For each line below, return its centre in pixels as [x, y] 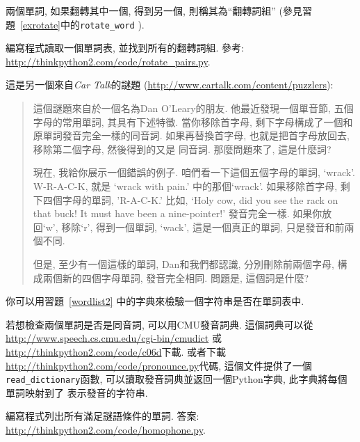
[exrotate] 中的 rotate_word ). [82, 24]
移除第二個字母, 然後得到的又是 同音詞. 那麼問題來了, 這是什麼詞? [182, 149]
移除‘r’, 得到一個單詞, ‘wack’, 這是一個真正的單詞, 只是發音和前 [203, 227]
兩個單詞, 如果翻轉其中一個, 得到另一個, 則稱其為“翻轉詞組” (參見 [154, 10]
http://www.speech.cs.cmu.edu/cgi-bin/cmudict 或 [114, 338]
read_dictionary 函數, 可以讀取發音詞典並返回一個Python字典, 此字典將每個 [177, 379]
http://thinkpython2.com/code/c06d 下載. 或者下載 [116, 351]
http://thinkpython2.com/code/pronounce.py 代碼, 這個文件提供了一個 [159, 365]
